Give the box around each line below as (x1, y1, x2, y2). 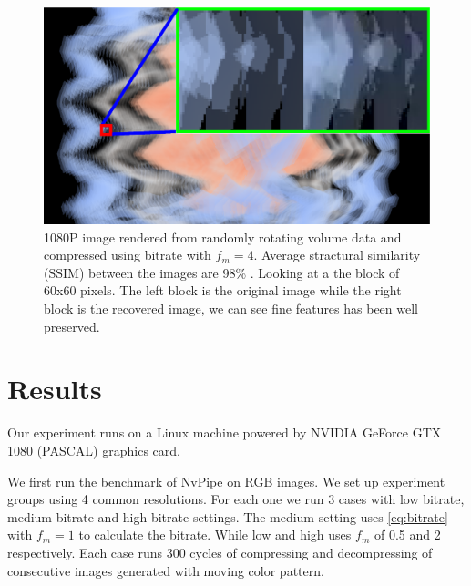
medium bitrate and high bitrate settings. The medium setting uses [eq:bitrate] (7, 507, 448, 526)
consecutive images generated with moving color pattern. (7, 560, 324, 580)
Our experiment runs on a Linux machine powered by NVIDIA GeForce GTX (7, 423, 442, 442)
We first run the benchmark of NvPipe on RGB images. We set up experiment (7, 471, 445, 490)
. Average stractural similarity (253, 245, 421, 264)
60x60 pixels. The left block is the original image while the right (44, 281, 402, 300)
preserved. (44, 316, 100, 335)
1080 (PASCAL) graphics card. (7, 440, 180, 459)
